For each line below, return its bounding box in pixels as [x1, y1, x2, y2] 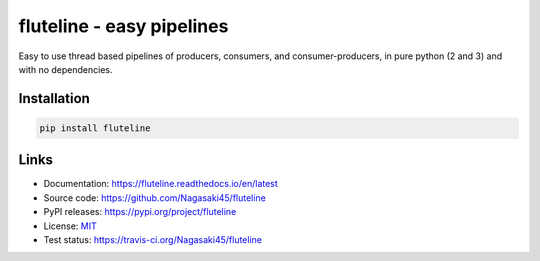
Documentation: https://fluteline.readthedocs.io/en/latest [43, 178, 279, 190]
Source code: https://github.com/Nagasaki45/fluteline [43, 191, 267, 204]
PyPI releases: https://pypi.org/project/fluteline [43, 206, 237, 218]
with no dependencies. [18, 63, 113, 75]
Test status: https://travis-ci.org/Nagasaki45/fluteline [43, 234, 262, 245]
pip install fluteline [39, 122, 151, 134]
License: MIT [43, 220, 97, 232]
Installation [18, 90, 90, 107]
